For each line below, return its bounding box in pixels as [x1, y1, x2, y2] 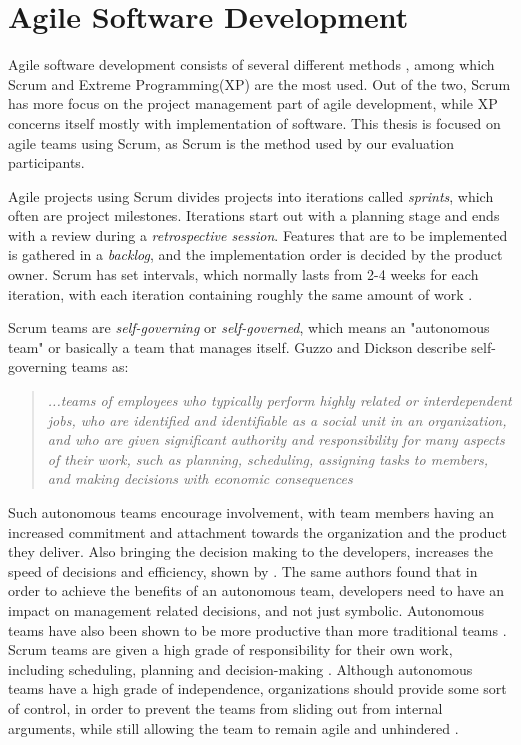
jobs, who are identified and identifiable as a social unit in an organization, [47, 409, 507, 430]
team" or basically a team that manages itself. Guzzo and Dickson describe [8, 336, 467, 357]
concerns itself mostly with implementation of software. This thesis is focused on [8, 112, 501, 133]
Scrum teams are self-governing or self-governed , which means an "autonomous [8, 317, 490, 338]
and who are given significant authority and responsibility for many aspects [47, 429, 505, 450]
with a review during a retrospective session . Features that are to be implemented [8, 224, 508, 245]
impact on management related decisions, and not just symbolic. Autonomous [8, 599, 485, 620]
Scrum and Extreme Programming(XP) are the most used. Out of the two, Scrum [8, 73, 511, 94]
